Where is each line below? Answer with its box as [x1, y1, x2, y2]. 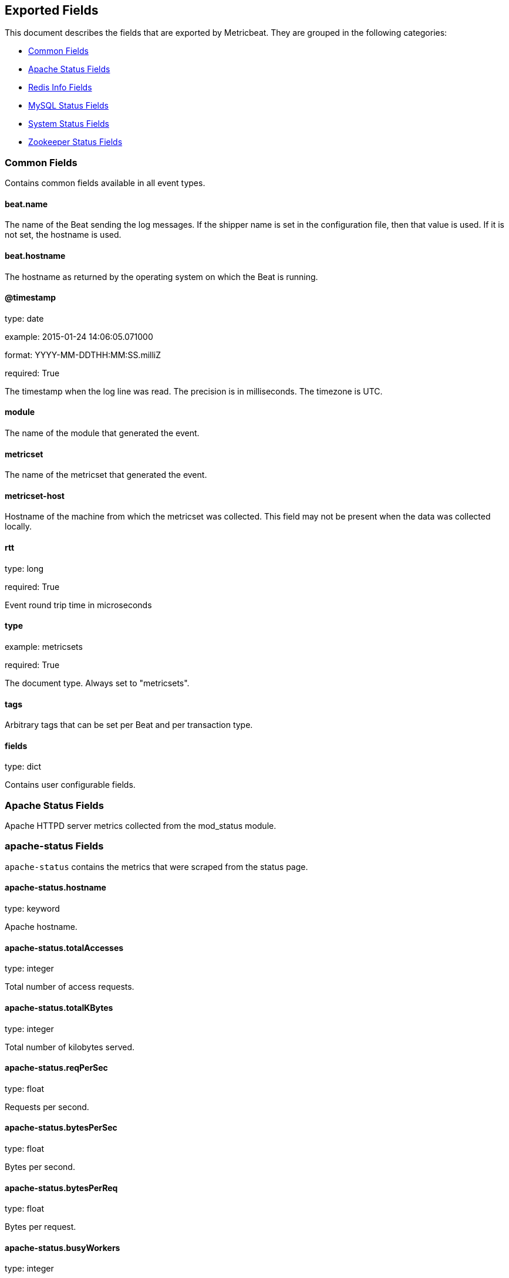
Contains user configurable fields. [5, 780, 136, 790]
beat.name [5, 198, 48, 209]
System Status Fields [28, 119, 109, 129]
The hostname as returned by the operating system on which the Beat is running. [5, 271, 318, 282]
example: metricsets [5, 641, 83, 652]
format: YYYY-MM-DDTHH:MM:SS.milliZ [5, 349, 161, 360]
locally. [5, 521, 32, 532]
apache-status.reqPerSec [5, 1063, 108, 1073]
